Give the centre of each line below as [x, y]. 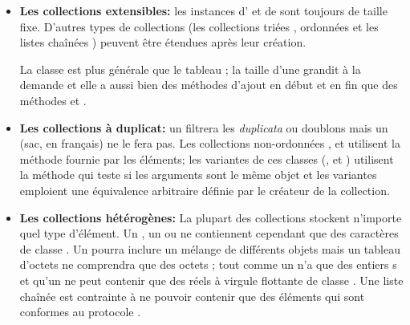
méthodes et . [53, 100]
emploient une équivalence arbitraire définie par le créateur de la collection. [205, 190]
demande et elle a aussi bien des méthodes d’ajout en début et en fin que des [209, 85]
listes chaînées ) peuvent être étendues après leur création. [163, 42]
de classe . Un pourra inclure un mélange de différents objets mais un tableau [210, 248]
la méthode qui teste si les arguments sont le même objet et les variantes [198, 175]
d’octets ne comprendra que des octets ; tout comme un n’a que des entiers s [208, 264]
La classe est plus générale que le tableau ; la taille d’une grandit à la [190, 69]
